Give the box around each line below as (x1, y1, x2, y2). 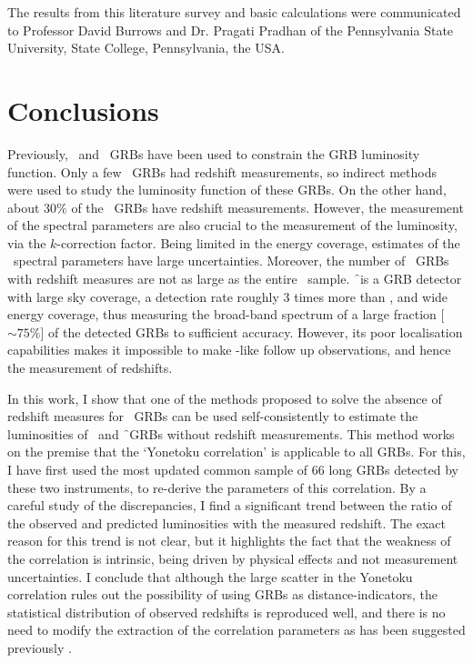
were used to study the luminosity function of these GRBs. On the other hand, (7, 180, 447, 199)
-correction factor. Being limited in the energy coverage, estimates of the (56, 233, 460, 252)
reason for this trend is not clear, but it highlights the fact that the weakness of (7, 531, 451, 550)
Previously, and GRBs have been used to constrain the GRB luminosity (7, 144, 420, 163)
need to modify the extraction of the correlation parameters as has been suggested (7, 620, 466, 639)
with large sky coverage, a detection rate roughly (7, 286, 279, 306)
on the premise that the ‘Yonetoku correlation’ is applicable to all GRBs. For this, (7, 442, 466, 461)
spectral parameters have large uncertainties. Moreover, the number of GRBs (13, 251, 449, 270)
